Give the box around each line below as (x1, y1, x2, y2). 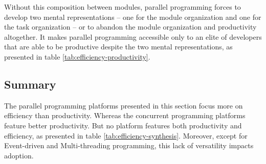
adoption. (4, 150, 34, 160)
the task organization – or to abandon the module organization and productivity (4, 21, 257, 32)
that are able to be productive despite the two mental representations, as (4, 41, 233, 52)
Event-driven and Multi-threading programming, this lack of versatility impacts (4, 140, 254, 151)
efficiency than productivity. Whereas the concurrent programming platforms (4, 110, 246, 121)
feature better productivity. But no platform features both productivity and (4, 120, 242, 130)
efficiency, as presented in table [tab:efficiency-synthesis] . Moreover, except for (4, 130, 248, 141)
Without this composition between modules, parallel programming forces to (4, 2, 241, 12)
